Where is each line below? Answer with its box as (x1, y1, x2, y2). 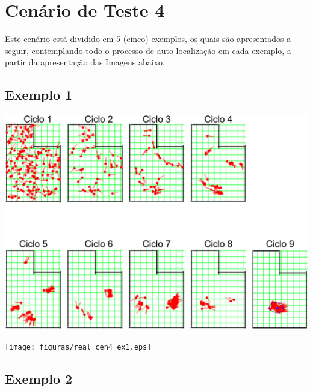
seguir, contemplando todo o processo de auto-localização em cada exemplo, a (5, 44, 291, 56)
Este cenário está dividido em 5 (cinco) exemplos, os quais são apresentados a (5, 32, 291, 45)
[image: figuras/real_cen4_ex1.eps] (5, 343, 152, 352)
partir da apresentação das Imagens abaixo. (5, 56, 165, 68)
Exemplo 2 (5, 369, 73, 388)
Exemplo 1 (5, 85, 73, 104)
